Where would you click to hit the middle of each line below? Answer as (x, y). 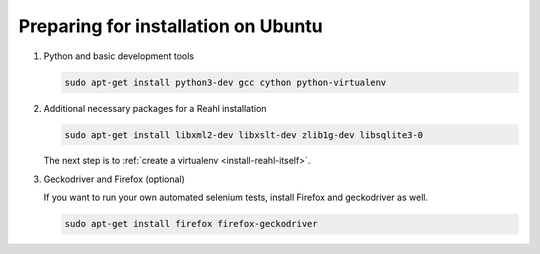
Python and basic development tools (119, 56)
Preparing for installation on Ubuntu (171, 26)
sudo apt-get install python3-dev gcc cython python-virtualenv (225, 82)
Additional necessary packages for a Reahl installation (155, 108)
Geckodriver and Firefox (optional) (114, 179)
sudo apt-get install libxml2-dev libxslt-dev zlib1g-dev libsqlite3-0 (244, 134)
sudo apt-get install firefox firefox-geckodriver (191, 224)
